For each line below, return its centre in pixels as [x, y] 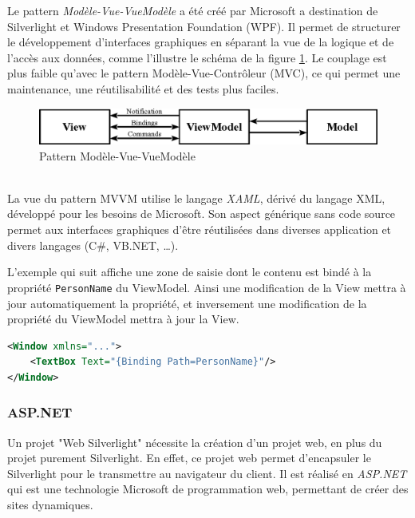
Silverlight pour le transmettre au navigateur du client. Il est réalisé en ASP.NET [207, 473]
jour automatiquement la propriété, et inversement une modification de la [187, 303]
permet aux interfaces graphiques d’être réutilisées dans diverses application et [200, 229]
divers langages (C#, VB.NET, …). [93, 245]
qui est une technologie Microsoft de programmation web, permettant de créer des [208, 489]
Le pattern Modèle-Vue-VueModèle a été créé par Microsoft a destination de [193, 10]
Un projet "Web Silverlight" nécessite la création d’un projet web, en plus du [195, 442]
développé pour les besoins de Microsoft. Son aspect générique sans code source [202, 214]
